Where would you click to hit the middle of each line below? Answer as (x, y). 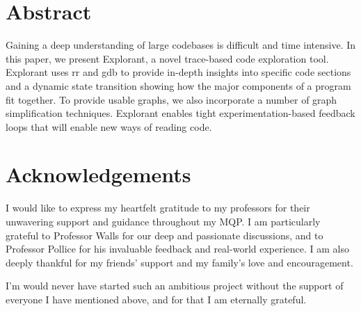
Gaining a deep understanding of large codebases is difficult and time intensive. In (181, 45)
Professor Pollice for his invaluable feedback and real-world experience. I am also (178, 249)
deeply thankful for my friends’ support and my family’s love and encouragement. (179, 262)
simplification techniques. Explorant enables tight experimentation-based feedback (180, 113)
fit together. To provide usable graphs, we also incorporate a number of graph (171, 99)
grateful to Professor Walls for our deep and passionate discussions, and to (165, 235)
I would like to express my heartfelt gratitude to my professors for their (158, 208)
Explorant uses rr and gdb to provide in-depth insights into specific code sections (178, 72)
